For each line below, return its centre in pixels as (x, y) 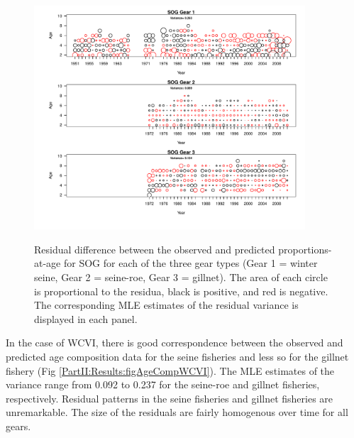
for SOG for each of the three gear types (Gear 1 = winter (190, 263)
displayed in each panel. (86, 318)
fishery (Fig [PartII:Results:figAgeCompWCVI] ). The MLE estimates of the (170, 370)
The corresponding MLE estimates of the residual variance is (166, 305)
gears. (18, 426)
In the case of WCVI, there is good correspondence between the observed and (175, 343)
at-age (48, 263)
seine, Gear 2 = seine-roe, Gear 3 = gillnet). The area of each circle (181, 277)
